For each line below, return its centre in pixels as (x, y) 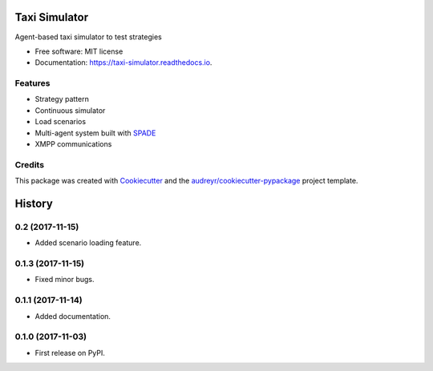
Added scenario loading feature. (88, 243)
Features (32, 83)
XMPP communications (73, 144)
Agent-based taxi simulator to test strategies (88, 37)
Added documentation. (73, 316)
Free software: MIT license (79, 51)
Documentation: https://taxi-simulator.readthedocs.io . (123, 63)
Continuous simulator (70, 110)
